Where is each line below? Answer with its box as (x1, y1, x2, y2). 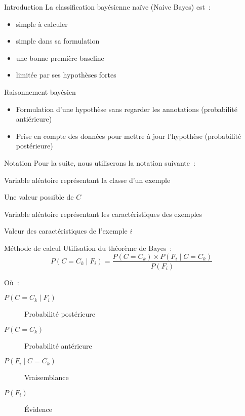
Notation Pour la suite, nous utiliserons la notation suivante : (4, 157, 195, 168)
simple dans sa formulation (16, 35, 100, 46)
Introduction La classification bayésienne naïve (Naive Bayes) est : (4, 2, 211, 12)
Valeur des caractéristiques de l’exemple (4, 225, 128, 236)
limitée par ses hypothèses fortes (16, 69, 116, 80)
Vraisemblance (24, 372, 69, 383)
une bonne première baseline (16, 52, 104, 63)
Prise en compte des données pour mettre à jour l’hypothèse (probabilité (16, 130, 241, 141)
